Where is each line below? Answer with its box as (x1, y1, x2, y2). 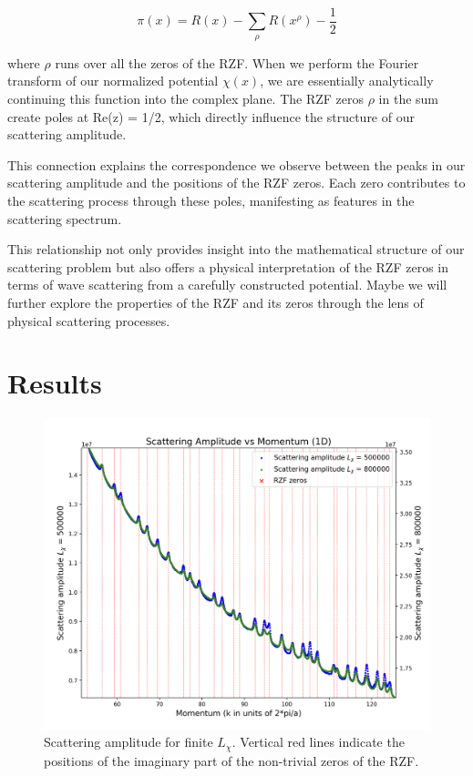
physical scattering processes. (7, 311, 170, 330)
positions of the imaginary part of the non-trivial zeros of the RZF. (44, 750, 419, 770)
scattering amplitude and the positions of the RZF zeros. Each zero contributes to (7, 173, 466, 192)
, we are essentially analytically (260, 71, 434, 90)
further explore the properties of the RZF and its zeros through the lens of (7, 292, 424, 311)
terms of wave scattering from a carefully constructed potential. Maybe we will (7, 275, 447, 294)
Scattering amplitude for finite (44, 732, 213, 751)
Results (7, 364, 102, 402)
